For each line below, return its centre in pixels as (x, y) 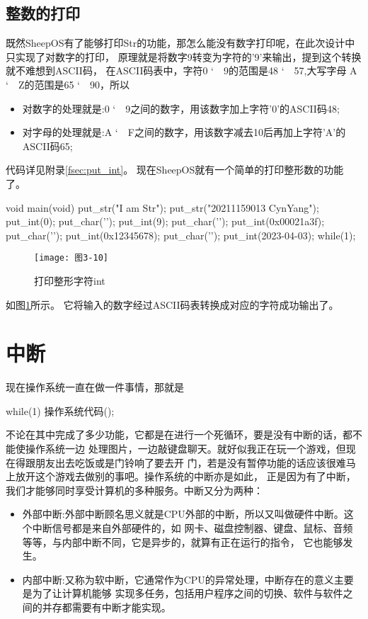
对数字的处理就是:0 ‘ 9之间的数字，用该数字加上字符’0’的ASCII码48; (181, 108)
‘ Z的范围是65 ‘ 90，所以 (68, 84)
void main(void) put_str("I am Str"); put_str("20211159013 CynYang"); (162, 207)
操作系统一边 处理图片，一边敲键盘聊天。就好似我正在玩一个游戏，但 (185, 449)
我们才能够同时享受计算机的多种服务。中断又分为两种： (134, 490)
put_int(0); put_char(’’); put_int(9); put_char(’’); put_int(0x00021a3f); (165, 221)
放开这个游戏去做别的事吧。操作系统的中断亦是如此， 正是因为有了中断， (185, 476)
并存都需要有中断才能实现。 (107, 607)
